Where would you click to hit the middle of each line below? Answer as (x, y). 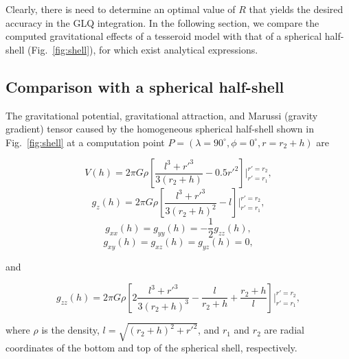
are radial (284, 330)
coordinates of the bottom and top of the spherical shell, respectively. (151, 348)
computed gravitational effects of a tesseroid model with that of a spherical (164, 36)
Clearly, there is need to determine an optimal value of (121, 9)
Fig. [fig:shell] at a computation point (85, 142)
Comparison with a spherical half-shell (145, 86)
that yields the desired (296, 9)
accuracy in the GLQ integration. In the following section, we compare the (162, 22)
